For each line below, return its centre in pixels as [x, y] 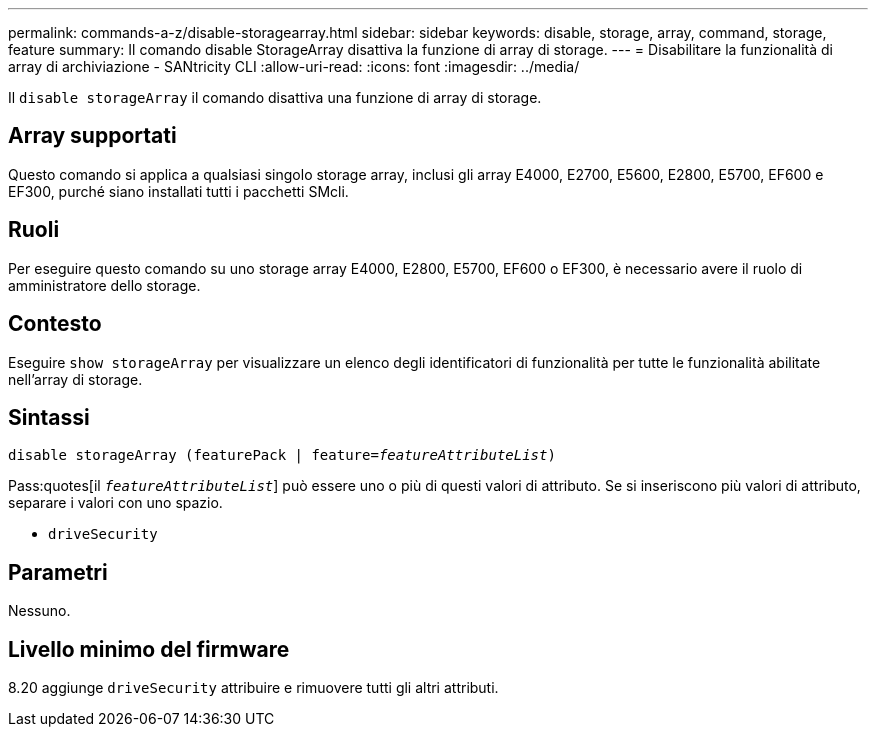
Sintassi [49, 417]
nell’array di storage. [75, 379]
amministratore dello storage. [104, 285]
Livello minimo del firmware [149, 649]
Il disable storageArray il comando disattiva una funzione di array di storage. [275, 97]
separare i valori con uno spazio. [115, 503]
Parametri [58, 572]
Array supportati [92, 136]
